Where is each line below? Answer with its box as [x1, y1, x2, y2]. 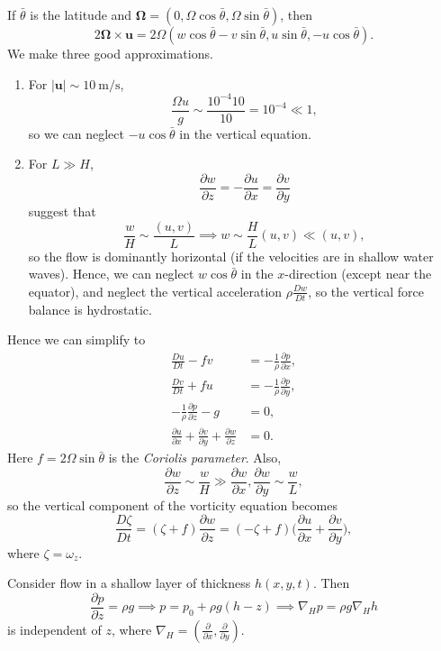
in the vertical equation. [179, 124, 311, 142]
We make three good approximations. [7, 44, 213, 62]
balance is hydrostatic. [28, 299, 152, 318]
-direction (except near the [284, 264, 432, 283]
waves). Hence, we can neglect [28, 264, 194, 283]
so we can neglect [28, 124, 125, 142]
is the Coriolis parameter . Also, [108, 448, 282, 467]
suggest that [28, 202, 96, 220]
